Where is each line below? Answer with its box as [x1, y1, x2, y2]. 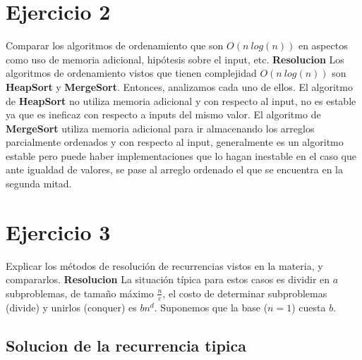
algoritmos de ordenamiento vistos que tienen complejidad [6, 66, 257, 80]
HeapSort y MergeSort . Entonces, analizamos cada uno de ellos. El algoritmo [6, 79, 353, 94]
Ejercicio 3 [6, 217, 111, 246]
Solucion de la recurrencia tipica [6, 334, 247, 356]
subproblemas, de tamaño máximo [6, 285, 154, 300]
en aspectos [298, 38, 348, 53]
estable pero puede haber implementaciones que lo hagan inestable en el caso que [6, 148, 356, 163]
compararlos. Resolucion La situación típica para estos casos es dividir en [6, 272, 330, 287]
